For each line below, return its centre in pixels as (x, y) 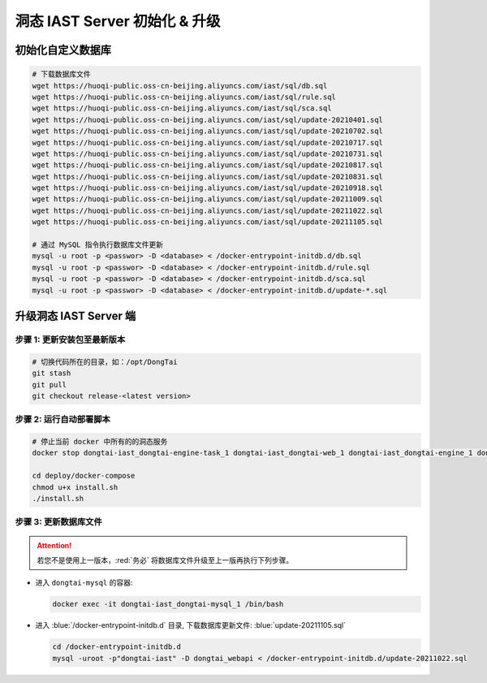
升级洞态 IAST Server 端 (75, 316)
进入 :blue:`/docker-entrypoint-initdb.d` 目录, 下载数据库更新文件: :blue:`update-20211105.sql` (191, 625)
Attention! (54, 545)
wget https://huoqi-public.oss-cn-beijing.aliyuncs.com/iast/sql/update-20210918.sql (207, 188)
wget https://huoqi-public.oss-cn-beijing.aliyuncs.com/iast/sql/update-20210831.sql (207, 176)
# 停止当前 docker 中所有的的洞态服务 (100, 442)
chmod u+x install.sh (75, 487)
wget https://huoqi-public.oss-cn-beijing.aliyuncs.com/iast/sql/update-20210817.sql (207, 165)
